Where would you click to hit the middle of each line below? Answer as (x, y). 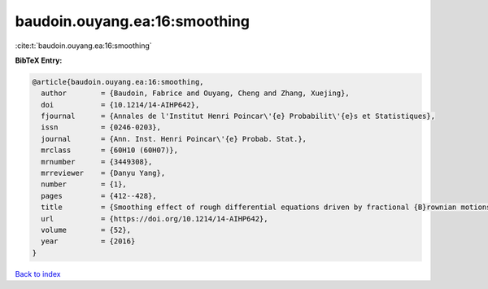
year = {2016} (88, 241)
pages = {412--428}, (99, 196)
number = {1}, (84, 184)
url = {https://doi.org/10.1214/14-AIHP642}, (155, 219)
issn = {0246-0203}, (101, 127)
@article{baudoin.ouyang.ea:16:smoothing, (118, 82)
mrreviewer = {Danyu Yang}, (103, 173)
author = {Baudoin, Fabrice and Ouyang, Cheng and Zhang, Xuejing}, (195, 93)
